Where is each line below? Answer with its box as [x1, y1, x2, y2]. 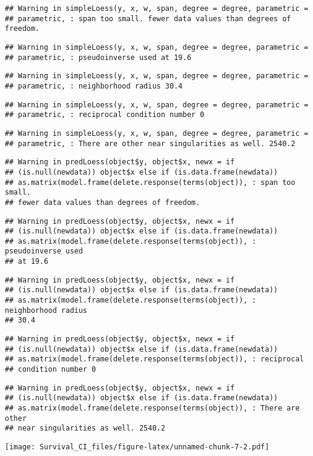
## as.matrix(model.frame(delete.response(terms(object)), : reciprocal [5, 355, 304, 364]
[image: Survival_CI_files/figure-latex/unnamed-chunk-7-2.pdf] [5, 442, 269, 451]
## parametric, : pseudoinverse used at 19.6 [5, 53, 191, 62]
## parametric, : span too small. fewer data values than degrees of [5, 14, 291, 23]
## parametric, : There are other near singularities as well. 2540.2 [5, 139, 295, 148]
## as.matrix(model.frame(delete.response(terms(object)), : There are [5, 404, 300, 412]
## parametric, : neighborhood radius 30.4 [5, 81, 183, 90]
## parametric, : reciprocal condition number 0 [5, 110, 205, 119]
